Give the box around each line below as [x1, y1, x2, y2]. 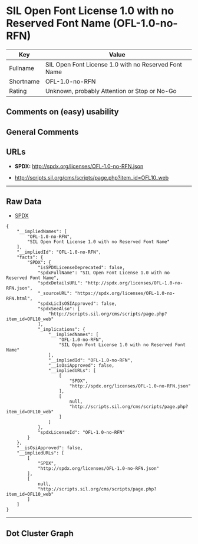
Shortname [9, 77, 40, 85]
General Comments [6, 127, 79, 137]
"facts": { [16, 254, 44, 260]
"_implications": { [37, 327, 85, 333]
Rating [9, 87, 27, 95]
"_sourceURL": [37, 290, 72, 297]
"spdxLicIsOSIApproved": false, [37, 301, 117, 307]
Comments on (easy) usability [6, 107, 119, 117]
